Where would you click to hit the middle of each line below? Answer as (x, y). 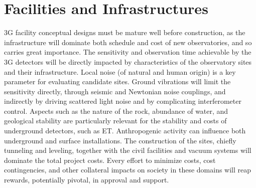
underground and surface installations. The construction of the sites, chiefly (120, 140)
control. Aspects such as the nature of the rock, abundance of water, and (116, 111)
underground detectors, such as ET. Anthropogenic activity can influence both (125, 131)
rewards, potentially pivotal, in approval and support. (87, 180)
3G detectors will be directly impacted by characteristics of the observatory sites (128, 61)
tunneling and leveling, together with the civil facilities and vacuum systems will (128, 150)
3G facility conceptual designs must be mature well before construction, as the (125, 32)
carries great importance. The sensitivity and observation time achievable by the (128, 52)
